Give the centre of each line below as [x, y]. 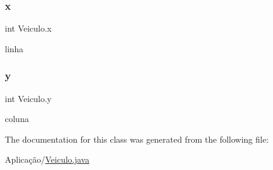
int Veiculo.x [29, 28]
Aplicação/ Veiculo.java [47, 159]
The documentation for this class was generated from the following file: [137, 139]
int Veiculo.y [29, 98]
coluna [17, 119]
